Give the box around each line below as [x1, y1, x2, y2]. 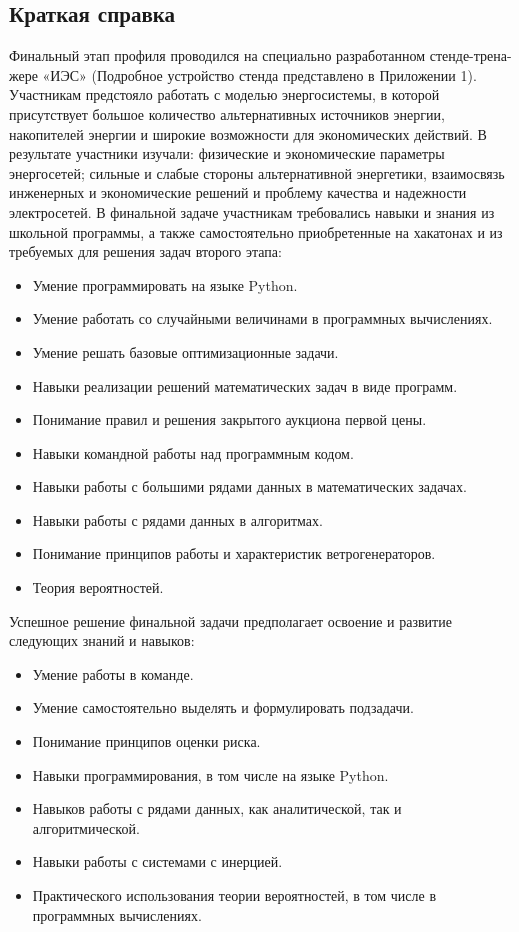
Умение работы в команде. [32, 663, 194, 684]
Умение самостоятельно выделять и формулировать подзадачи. [32, 697, 414, 718]
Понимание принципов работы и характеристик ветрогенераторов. [32, 543, 436, 564]
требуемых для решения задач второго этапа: [9, 241, 282, 262]
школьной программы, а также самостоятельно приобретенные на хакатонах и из [9, 221, 503, 242]
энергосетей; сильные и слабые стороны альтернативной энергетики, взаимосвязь [9, 162, 505, 183]
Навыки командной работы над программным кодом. [32, 442, 354, 463]
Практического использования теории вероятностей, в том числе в [32, 885, 436, 906]
